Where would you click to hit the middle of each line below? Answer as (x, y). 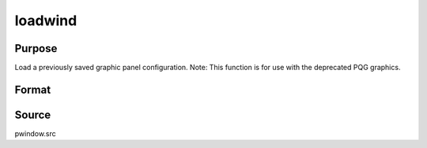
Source (33, 115)
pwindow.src (36, 133)
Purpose (36, 48)
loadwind (46, 20)
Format (33, 89)
